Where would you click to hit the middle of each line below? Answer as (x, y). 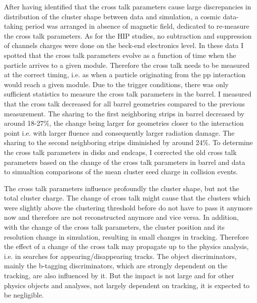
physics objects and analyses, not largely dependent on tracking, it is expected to (127, 285)
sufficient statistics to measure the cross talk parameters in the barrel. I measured (128, 94)
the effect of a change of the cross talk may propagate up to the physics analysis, (127, 246)
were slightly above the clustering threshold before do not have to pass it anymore (128, 207)
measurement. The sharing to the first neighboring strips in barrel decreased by (124, 113)
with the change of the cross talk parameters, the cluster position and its (114, 227)
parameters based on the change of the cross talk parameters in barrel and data (125, 162)
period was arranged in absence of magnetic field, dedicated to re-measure (137, 26)
